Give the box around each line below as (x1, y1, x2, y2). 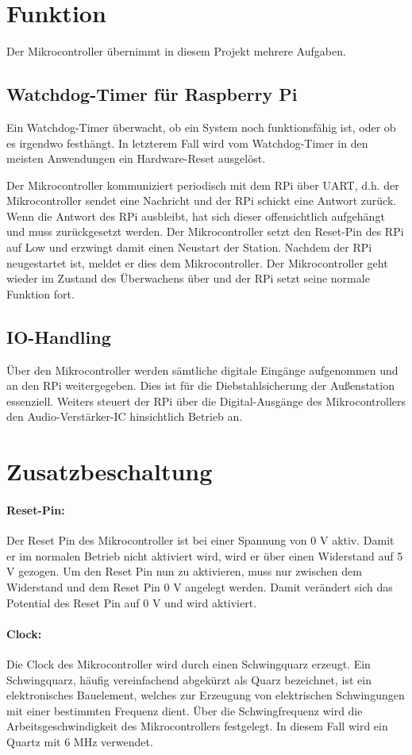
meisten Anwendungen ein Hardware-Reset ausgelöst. (6, 150, 266, 167)
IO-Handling (6, 324, 111, 349)
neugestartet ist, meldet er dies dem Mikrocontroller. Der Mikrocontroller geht (6, 254, 388, 271)
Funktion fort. (6, 285, 75, 302)
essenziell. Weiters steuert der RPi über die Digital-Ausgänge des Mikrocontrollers (6, 392, 406, 409)
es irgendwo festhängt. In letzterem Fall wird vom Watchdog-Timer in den (6, 134, 368, 151)
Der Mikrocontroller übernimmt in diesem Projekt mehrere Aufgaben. (6, 43, 346, 60)
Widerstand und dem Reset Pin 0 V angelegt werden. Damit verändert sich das (6, 578, 393, 595)
